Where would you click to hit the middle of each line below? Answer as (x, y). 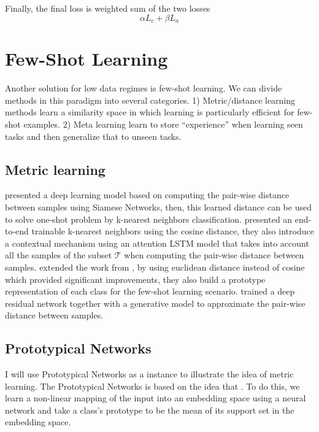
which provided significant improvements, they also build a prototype (135, 279)
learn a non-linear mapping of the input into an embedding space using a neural (156, 398)
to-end (17, 231)
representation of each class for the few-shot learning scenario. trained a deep (150, 291)
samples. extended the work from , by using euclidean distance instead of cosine (155, 267)
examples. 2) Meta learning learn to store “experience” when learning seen (163, 124)
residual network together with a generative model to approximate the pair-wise (155, 303)
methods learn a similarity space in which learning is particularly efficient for (150, 112)
